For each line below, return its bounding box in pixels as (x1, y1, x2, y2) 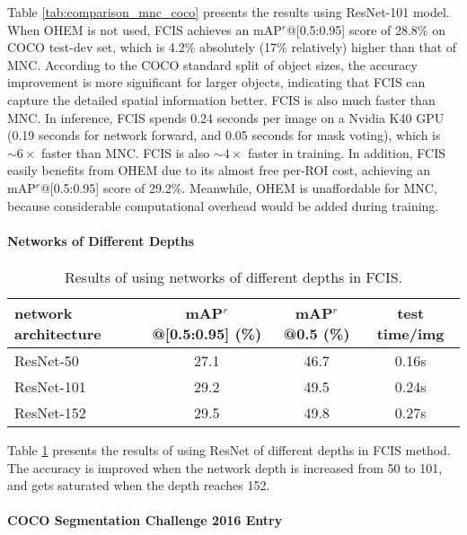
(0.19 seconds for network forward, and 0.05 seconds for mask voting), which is (7, 126, 441, 145)
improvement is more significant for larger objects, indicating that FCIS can (7, 73, 426, 92)
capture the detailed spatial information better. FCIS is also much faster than (7, 90, 436, 109)
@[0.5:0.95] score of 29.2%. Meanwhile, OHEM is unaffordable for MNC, (40, 178, 437, 197)
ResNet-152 (14, 401, 86, 423)
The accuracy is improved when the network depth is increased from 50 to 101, (7, 458, 443, 477)
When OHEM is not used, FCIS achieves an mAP (7, 20, 282, 39)
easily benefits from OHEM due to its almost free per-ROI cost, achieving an (7, 161, 431, 180)
